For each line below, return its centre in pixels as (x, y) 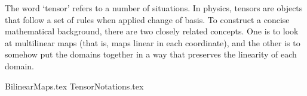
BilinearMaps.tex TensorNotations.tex (74, 86)
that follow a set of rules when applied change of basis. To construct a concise (147, 19)
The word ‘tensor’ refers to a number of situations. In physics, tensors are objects (154, 8)
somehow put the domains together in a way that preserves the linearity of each (151, 54)
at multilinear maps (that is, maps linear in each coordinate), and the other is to (153, 42)
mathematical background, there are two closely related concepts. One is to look (152, 31)
